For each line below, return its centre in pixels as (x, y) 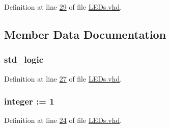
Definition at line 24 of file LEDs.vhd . (63, 120)
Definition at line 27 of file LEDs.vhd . (63, 78)
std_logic (24, 59)
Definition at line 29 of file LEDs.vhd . (63, 7)
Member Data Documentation (85, 34)
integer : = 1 (29, 101)
